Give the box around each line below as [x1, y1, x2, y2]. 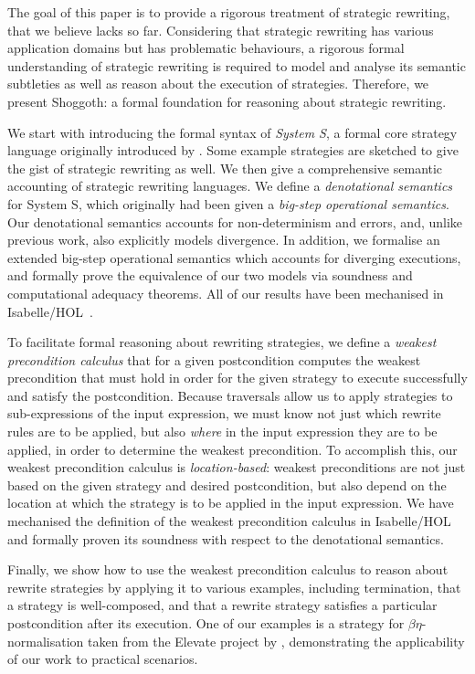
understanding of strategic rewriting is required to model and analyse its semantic [7, 56, 466, 75]
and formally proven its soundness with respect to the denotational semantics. [7, 529, 444, 548]
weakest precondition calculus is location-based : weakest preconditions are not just [7, 458, 466, 477]
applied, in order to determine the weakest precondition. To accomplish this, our [7, 439, 458, 458]
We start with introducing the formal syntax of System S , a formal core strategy [7, 122, 458, 142]
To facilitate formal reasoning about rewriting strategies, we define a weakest [7, 332, 437, 352]
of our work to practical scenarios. [7, 649, 198, 669]
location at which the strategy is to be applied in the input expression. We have [7, 493, 454, 512]
